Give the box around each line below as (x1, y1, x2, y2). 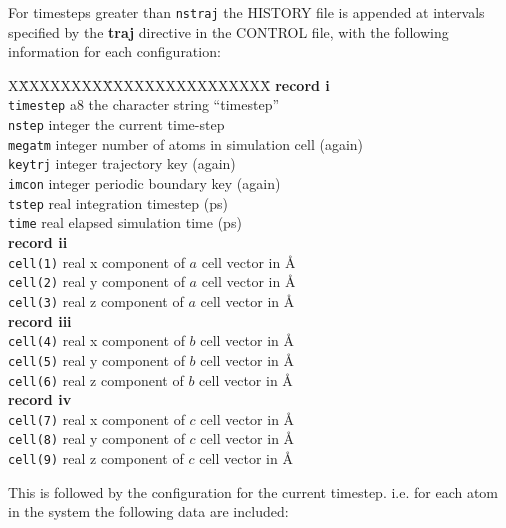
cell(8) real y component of (8, 428, 185, 449)
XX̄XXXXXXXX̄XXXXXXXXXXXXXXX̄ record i (8, 74, 330, 95)
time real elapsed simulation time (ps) (8, 212, 242, 233)
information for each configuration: (8, 41, 221, 62)
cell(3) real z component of (8, 290, 184, 311)
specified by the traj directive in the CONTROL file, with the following (8, 21, 449, 42)
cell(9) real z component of (8, 448, 184, 469)
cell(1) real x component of (8, 251, 185, 272)
